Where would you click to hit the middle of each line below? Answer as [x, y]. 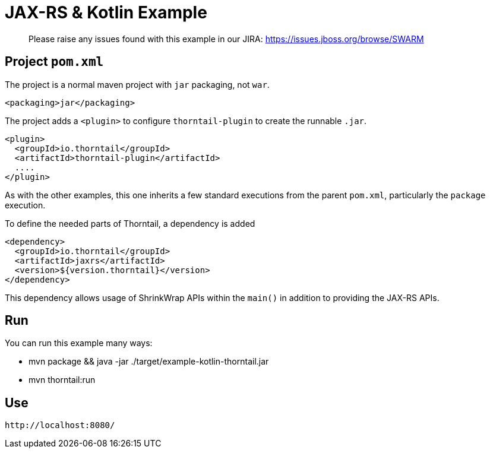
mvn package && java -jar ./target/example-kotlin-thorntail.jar [149, 362]
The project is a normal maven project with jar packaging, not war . [137, 84]
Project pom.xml [54, 62]
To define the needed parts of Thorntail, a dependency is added [130, 223]
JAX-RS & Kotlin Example [106, 12]
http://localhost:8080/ [60, 425]
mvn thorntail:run [62, 380]
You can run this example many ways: [79, 343]
